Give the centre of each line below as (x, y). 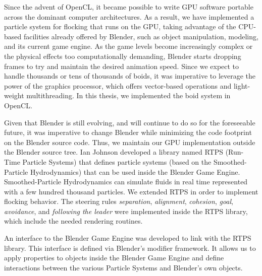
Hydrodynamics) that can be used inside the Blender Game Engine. (135, 171)
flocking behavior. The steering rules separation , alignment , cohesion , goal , (119, 201)
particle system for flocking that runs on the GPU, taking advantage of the (120, 26)
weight (14, 95)
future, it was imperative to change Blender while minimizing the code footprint (128, 132)
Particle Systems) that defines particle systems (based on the (117, 161)
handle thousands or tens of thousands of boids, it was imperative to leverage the (130, 76)
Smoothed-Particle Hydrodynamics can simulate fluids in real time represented (126, 182)
